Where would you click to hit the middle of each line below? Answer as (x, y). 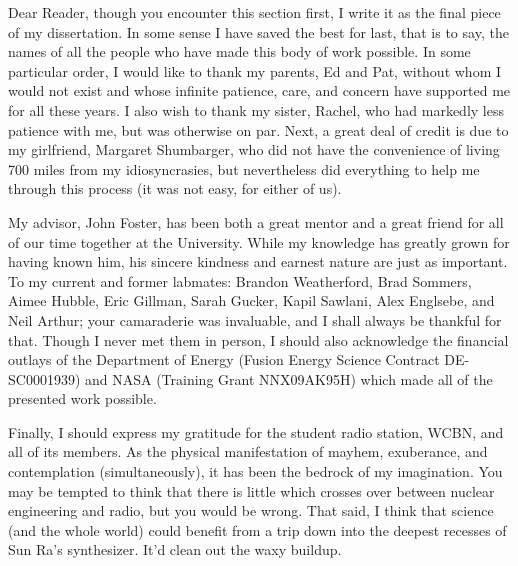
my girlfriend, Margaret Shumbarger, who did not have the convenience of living (254, 149)
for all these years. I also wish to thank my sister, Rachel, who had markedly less (256, 109)
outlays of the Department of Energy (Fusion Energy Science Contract (224, 359)
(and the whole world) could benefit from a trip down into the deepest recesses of (257, 529)
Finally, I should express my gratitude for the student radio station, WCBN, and (256, 431)
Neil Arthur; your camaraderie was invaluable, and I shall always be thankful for (255, 319)
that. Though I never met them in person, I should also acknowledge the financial (258, 339)
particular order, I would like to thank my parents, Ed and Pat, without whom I (255, 70)
